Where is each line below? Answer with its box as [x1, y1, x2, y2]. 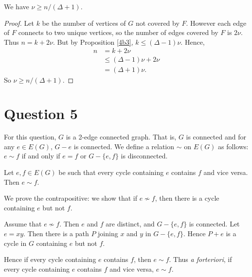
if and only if [21, 151, 60, 161]
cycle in [4, 238, 27, 248]
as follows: [218, 141, 249, 151]
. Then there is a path [23, 228, 89, 238]
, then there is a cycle [155, 193, 219, 203]
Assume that [4, 219, 42, 229]
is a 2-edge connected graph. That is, [66, 132, 177, 142]
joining [98, 228, 118, 238]
